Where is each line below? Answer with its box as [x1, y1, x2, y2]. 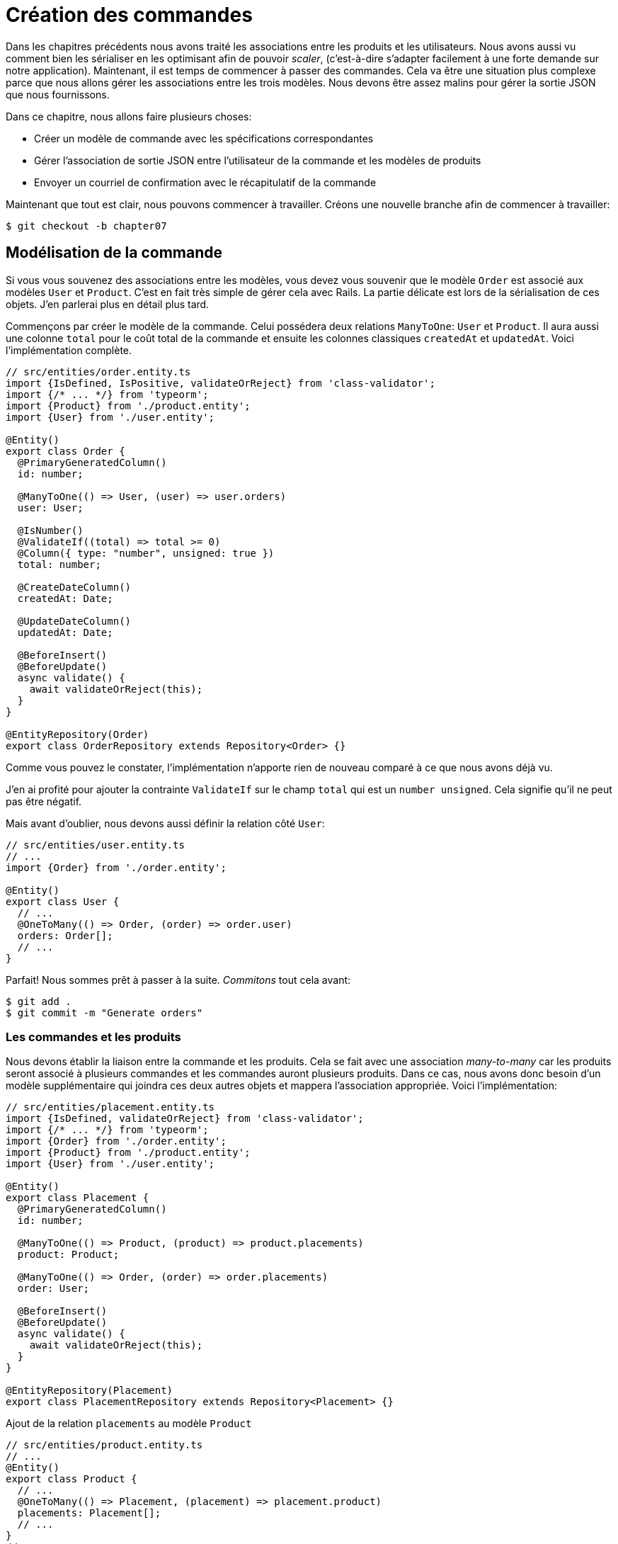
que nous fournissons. [6, 88, 110, 101]
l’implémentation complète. [6, 344, 132, 356]
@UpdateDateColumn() [17, 615, 132, 627]
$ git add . [6, 995, 71, 1007]
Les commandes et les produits [6, 1029, 181, 1044]
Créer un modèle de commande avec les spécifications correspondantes [34, 132, 374, 144]
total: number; [17, 558, 101, 570]
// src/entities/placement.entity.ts [6, 1101, 215, 1113]
